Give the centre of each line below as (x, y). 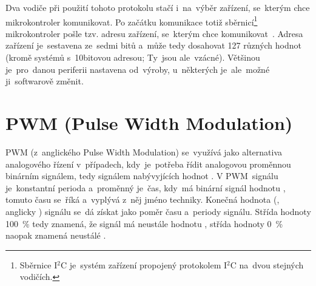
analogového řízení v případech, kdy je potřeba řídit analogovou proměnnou (148, 164)
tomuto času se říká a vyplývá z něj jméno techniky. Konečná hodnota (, (143, 199)
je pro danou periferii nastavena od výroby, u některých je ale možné (138, 69)
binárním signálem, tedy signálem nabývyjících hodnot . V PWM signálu (142, 176)
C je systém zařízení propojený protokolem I (144, 264)
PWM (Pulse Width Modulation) (149, 123)
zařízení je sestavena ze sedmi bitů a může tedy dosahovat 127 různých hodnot (154, 45)
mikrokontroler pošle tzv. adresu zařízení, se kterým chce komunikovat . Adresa (154, 33)
